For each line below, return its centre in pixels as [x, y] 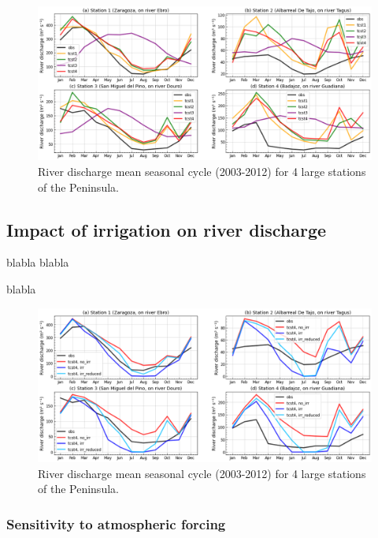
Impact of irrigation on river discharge [167, 229]
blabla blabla [38, 262]
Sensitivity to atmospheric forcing [116, 523]
